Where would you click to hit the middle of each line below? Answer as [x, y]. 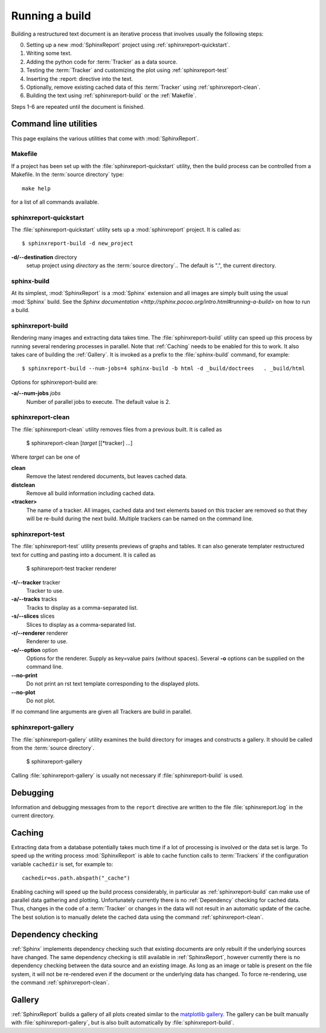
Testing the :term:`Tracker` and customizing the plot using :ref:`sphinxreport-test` [127, 70]
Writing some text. [49, 53]
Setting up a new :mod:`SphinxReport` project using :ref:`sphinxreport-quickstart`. [128, 45]
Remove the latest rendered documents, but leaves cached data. [107, 476]
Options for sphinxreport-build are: [54, 382]
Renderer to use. [47, 641]
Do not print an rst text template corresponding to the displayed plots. [113, 684]
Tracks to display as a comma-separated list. [82, 607]
